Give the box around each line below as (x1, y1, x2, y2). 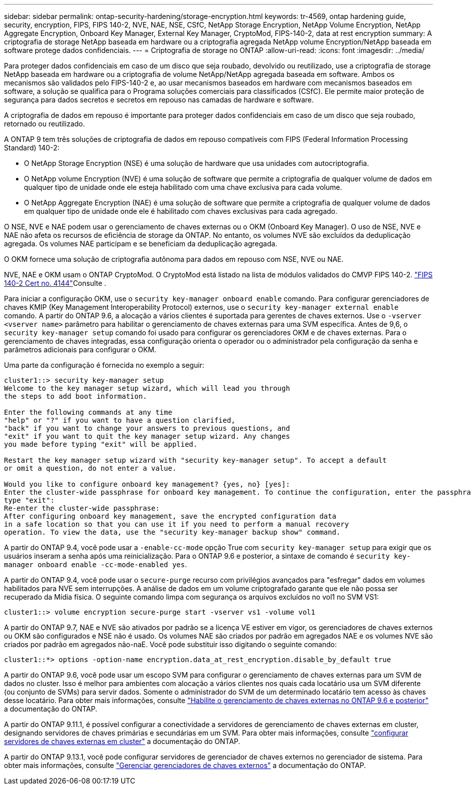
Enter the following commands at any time (4, 408, 173, 416)
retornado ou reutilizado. (4, 119, 85, 128)
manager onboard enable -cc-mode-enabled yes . (4, 560, 187, 569)
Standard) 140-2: (4, 143, 59, 152)
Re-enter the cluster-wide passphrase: (4, 504, 160, 512)
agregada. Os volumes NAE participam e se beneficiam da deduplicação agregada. (4, 239, 277, 248)
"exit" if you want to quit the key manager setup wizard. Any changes (4, 432, 290, 440)
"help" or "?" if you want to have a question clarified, (4, 416, 235, 424)
